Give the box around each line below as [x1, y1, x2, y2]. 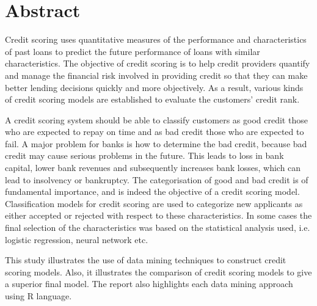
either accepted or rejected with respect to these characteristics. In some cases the [5, 209, 312, 222]
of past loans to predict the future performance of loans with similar [5, 45, 260, 57]
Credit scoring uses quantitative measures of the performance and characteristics [5, 33, 307, 46]
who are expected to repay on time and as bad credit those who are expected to [5, 125, 304, 138]
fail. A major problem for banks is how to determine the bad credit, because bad [5, 137, 307, 150]
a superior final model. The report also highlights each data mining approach [5, 277, 293, 290]
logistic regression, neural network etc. [5, 233, 148, 246]
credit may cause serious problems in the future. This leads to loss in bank [5, 149, 284, 162]
